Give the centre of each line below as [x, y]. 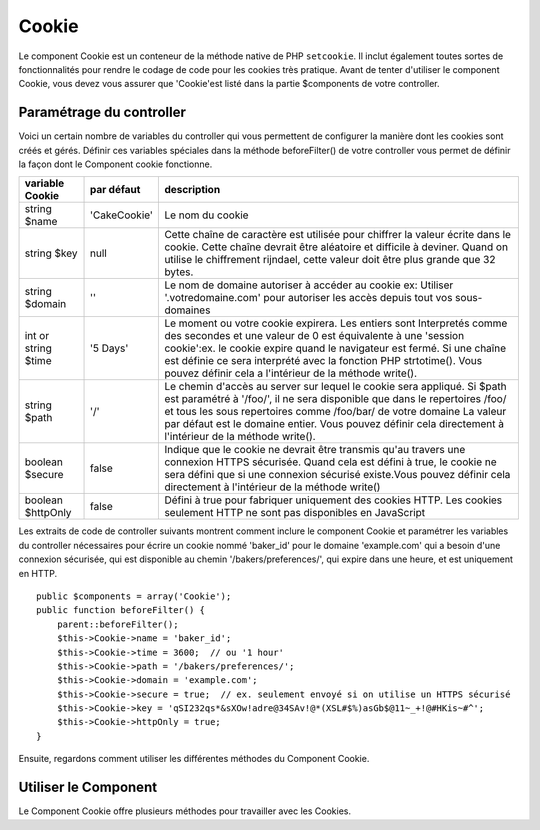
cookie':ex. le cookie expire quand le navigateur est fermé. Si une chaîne [335, 348]
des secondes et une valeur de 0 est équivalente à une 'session [314, 336]
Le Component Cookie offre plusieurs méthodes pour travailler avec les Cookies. [185, 811]
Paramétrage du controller [102, 112]
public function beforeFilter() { [120, 610]
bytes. [179, 272]
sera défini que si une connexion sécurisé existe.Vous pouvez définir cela [337, 475]
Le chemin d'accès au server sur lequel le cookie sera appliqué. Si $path [335, 387]
